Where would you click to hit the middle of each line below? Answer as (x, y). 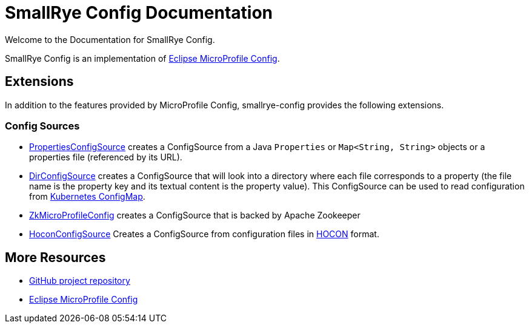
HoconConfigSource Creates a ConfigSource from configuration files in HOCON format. (204, 234)
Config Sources (42, 126)
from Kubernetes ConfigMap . (87, 197)
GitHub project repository (80, 281)
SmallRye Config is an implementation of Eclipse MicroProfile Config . (142, 58)
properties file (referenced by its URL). (106, 157)
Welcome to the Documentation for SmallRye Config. (110, 39)
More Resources (55, 257)
